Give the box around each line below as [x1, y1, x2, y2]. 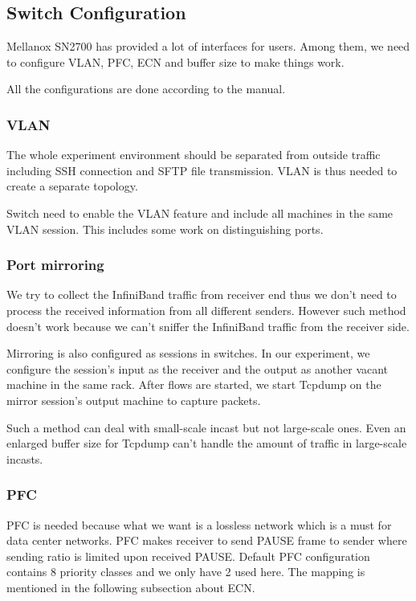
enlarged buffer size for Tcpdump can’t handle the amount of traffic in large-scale [6, 435, 407, 452]
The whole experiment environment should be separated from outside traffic [6, 146, 381, 163]
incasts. [6, 450, 43, 467]
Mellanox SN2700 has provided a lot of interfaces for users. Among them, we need [6, 38, 410, 55]
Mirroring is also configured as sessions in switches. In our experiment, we [6, 345, 370, 362]
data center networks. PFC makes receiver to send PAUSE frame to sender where [6, 532, 407, 549]
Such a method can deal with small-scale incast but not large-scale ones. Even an [6, 419, 406, 435]
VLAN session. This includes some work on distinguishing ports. [6, 220, 324, 237]
